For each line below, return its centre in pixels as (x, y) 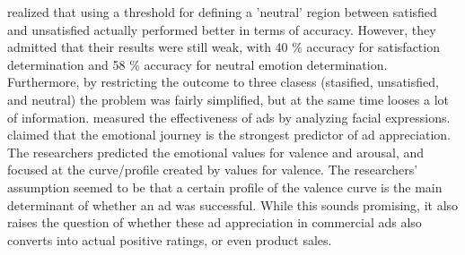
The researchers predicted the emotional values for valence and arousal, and (216, 152)
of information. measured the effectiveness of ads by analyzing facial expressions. (229, 117)
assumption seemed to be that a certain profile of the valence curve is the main (225, 187)
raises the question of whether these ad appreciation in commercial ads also (215, 222)
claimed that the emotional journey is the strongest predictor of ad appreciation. (229, 135)
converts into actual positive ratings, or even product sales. (170, 239)
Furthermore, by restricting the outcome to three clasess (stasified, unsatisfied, (223, 82)
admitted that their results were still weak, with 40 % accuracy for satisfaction (224, 47)
